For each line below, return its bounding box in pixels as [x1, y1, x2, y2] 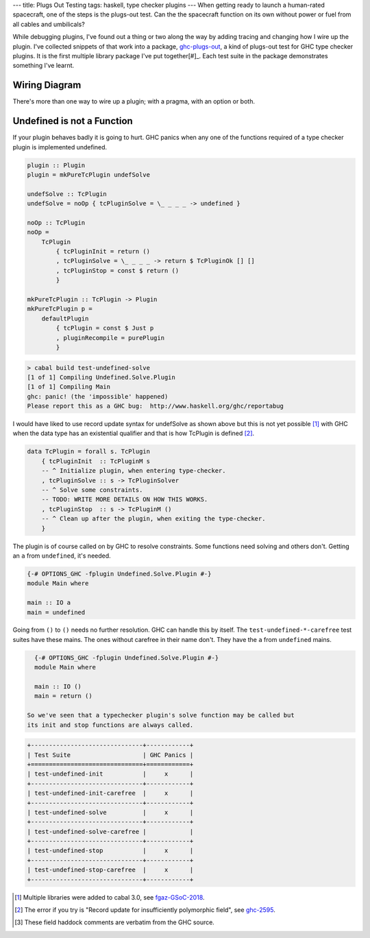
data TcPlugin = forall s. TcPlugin [27, 447, 151, 456]
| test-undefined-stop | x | [27, 847, 194, 854]
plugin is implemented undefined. [12, 143, 108, 151]
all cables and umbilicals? [12, 20, 85, 28]
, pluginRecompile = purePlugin [56, 334, 164, 342]
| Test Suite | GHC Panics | [27, 751, 194, 758]
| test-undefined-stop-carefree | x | [27, 866, 194, 874]
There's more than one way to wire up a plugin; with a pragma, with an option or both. [12, 97, 255, 106]
